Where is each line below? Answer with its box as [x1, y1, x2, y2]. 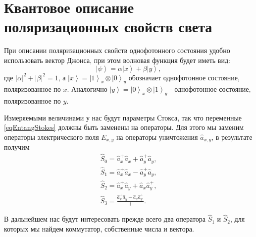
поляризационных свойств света [4, 16, 212, 37]
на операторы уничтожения [116, 131, 198, 142]
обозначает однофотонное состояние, [128, 72, 240, 82]
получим [4, 142, 30, 152]
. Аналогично [67, 84, 107, 94]
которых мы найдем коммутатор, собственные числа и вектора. [4, 224, 194, 234]
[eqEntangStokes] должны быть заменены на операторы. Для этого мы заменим [4, 122, 244, 132]
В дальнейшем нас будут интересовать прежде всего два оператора [4, 214, 205, 224]
